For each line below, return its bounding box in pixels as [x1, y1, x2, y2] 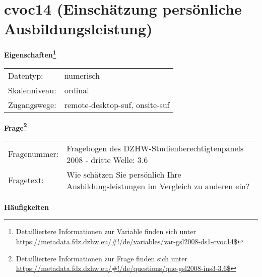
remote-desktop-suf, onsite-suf [64, 98, 170, 110]
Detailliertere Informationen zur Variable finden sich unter [16, 226, 196, 237]
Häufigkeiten [4, 201, 49, 212]
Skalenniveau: [8, 84, 56, 96]
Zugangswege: [8, 98, 56, 110]
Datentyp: [8, 69, 43, 81]
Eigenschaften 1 [4, 48, 56, 60]
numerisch [64, 69, 100, 81]
